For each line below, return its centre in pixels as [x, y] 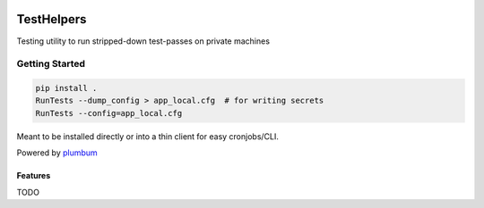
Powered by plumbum [57, 153]
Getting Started [51, 64]
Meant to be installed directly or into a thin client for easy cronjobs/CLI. [148, 136]
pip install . [66, 88]
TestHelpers [52, 19]
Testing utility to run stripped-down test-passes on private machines [143, 41]
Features [34, 176]
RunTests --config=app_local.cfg [109, 113]
